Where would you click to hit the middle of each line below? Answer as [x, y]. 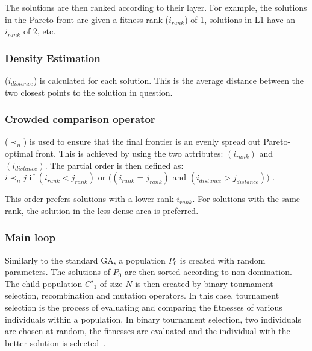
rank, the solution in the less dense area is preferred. [102, 210]
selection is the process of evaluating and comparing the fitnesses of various [144, 307]
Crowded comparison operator [80, 119]
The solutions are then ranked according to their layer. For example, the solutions [156, 7]
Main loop [30, 237]
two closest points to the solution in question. [89, 92]
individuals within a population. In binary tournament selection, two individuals [153, 319]
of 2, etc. [39, 31]
